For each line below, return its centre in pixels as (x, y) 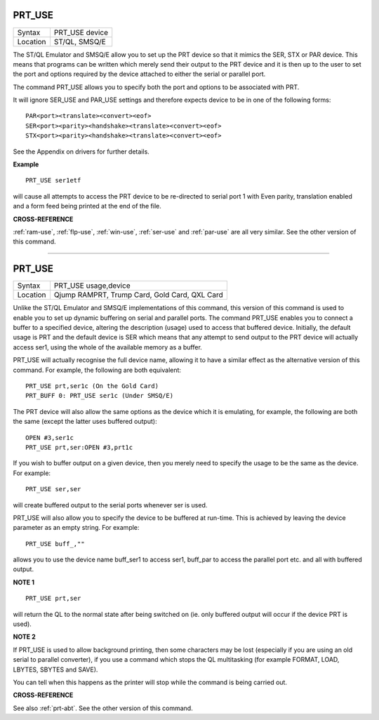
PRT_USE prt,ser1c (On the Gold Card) (92, 386)
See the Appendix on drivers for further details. (81, 152)
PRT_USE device (81, 32)
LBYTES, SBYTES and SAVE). (55, 669)
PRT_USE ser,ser (53, 489)
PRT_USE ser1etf (53, 180)
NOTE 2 (24, 637)
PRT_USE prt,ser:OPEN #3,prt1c (79, 447)
